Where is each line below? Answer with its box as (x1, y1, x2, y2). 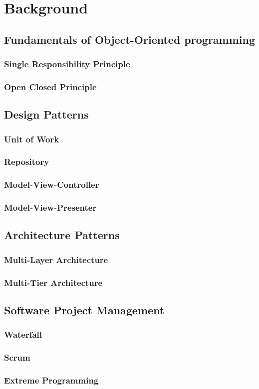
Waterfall (4, 328, 42, 341)
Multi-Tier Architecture (4, 276, 103, 288)
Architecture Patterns (4, 227, 120, 243)
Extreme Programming (4, 374, 99, 386)
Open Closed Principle (4, 80, 97, 93)
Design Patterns (4, 107, 89, 122)
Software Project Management (4, 302, 165, 317)
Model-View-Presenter (4, 201, 97, 214)
